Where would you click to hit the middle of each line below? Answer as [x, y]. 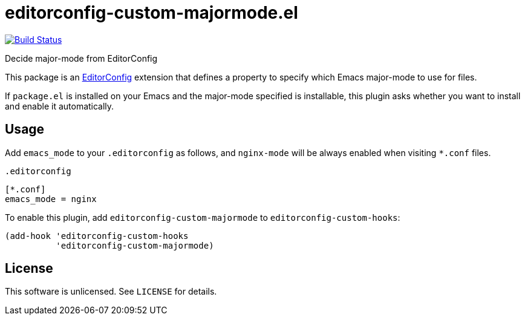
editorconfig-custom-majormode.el [152, 13]
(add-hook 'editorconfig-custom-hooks [97, 236]
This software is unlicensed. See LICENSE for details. [111, 292]
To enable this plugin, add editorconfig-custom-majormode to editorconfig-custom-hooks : [203, 217]
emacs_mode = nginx [51, 199]
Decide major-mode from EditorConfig [81, 58]
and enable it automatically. [60, 106]
